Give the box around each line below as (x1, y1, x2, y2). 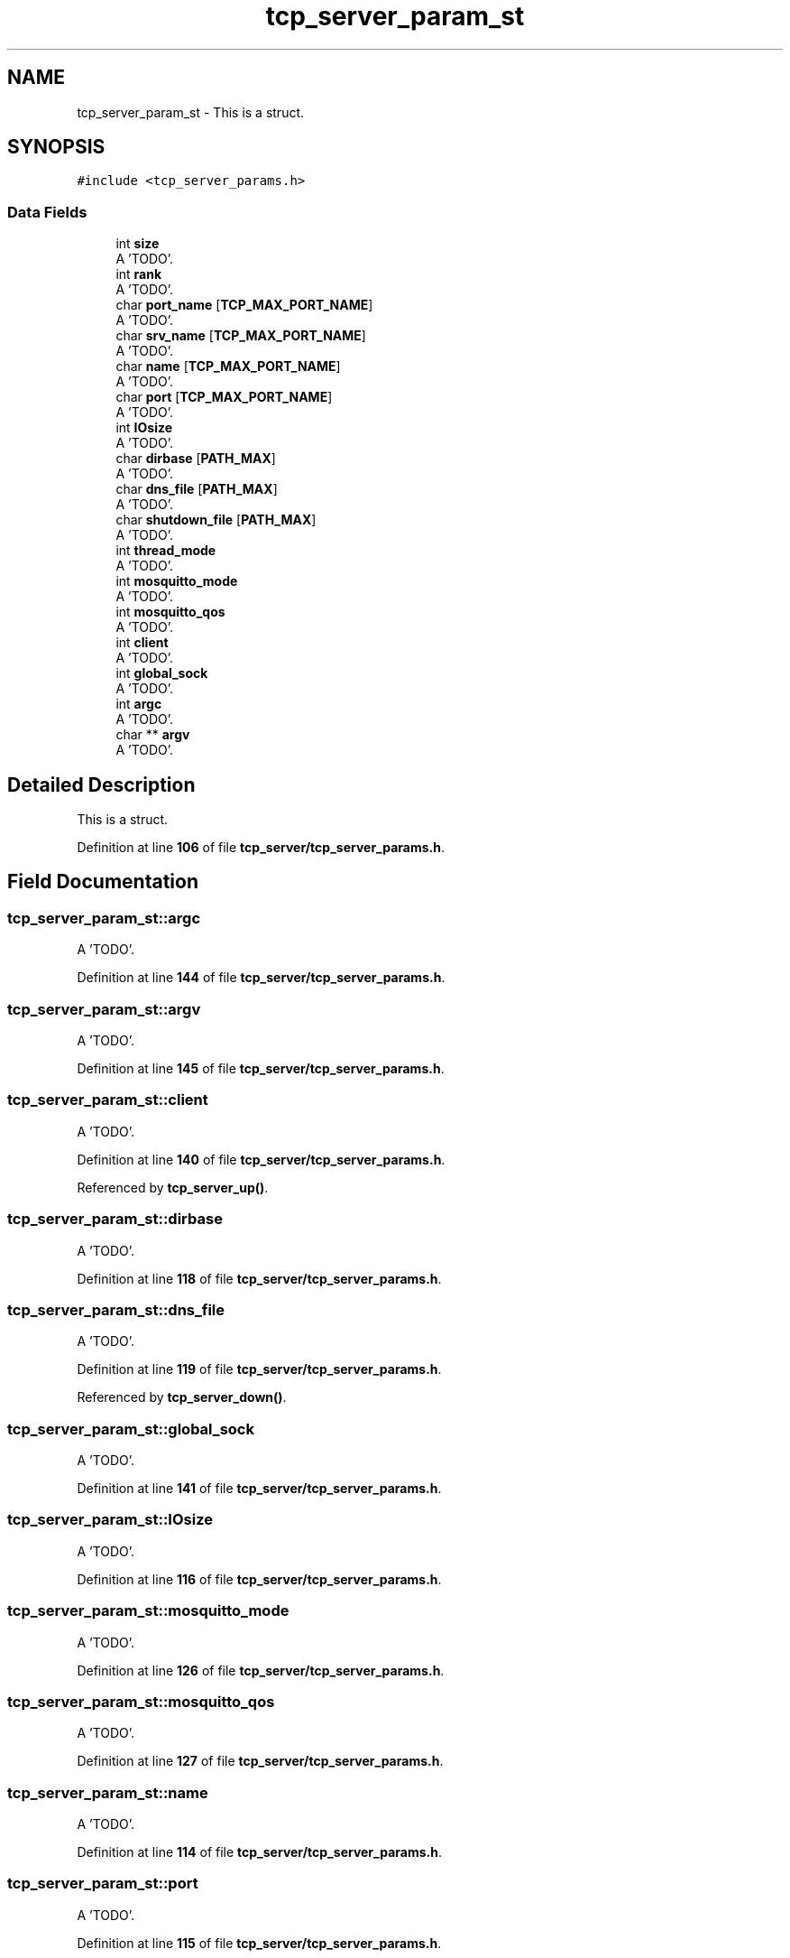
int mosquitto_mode (115, 573, 238, 589)
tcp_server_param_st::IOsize (7, 1510, 213, 1529)
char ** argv (115, 727, 190, 743)
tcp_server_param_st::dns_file (7, 1300, 225, 1319)
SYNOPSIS (7, 135, 106, 159)
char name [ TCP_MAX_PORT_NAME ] (115, 358, 341, 375)
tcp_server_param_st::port (7, 1874, 198, 1893)
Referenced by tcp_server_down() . (77, 1389, 287, 1406)
